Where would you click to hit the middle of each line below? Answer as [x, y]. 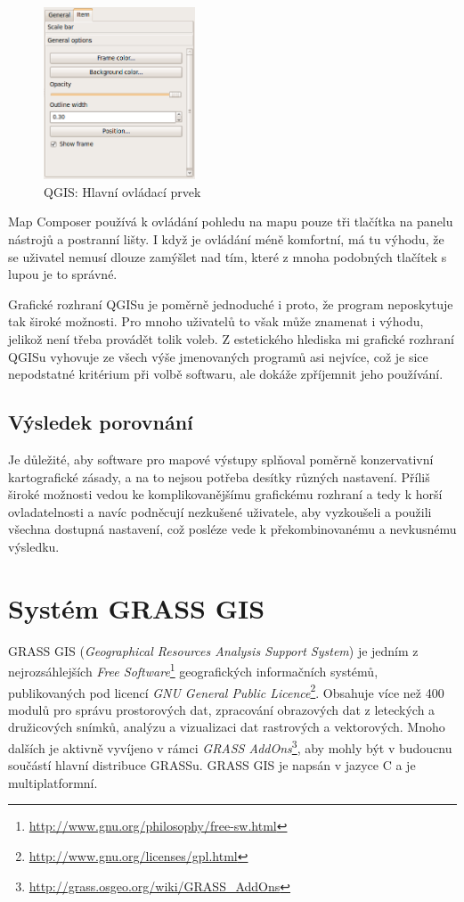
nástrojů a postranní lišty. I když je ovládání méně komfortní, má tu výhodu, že [226, 239]
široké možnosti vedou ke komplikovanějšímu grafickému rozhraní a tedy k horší [225, 494]
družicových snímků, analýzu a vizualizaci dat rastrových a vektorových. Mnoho [227, 727]
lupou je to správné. [63, 274]
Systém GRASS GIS [137, 607]
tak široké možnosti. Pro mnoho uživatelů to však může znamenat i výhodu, [216, 321]
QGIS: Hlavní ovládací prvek [122, 191]
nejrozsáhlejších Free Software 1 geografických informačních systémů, [193, 670]
